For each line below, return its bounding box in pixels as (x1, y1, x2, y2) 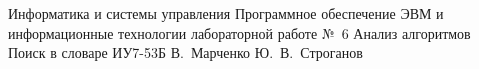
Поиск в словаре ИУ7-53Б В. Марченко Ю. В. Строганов (8, 42, 363, 63)
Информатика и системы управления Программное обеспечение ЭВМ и (8, 3, 444, 23)
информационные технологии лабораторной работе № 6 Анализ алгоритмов (8, 22, 471, 43)
